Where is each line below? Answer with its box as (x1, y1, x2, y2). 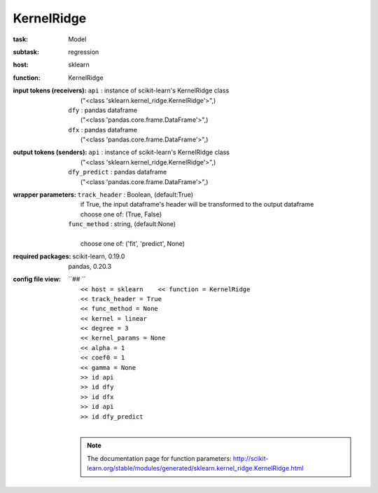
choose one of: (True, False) (80, 210, 162, 218)
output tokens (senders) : (13, 148, 87, 157)
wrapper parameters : (13, 190, 76, 199)
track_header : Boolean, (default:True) (77, 190, 194, 199)
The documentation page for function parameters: (87, 454, 232, 462)
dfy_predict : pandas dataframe (68, 168, 167, 176)
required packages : (13, 252, 71, 261)
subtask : (13, 48, 40, 56)
